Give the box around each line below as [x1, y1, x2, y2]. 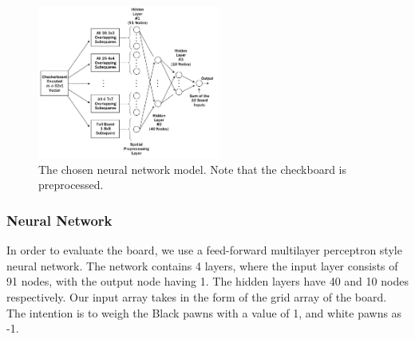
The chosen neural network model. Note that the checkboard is [38, 160, 347, 177]
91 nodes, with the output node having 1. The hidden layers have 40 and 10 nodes [6, 273, 409, 290]
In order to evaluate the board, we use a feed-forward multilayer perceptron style [6, 242, 402, 258]
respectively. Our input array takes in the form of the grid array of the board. [6, 288, 387, 305]
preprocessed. [38, 176, 104, 193]
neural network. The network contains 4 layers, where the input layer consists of [6, 257, 398, 274]
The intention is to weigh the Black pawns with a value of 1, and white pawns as [6, 304, 402, 321]
